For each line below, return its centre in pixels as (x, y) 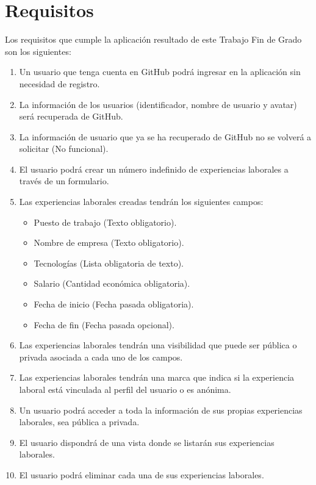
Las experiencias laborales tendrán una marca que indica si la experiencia (157, 377)
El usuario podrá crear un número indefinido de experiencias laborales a (154, 169)
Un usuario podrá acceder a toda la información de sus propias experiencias (161, 410)
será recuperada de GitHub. (71, 116)
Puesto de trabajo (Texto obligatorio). (105, 222)
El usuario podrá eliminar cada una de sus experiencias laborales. (142, 474)
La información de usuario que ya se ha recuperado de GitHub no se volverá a (165, 136)
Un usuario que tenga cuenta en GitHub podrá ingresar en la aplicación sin (160, 72)
